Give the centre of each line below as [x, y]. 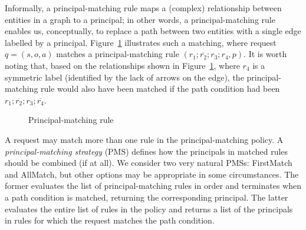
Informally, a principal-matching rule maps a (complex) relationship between [143, 8]
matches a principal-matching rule [118, 54]
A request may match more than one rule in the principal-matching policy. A [144, 139]
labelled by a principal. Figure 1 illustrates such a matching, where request [141, 42]
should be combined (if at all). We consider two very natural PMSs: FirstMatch [149, 163]
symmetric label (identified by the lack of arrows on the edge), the [124, 77]
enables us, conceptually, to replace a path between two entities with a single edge [153, 31]
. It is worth [265, 54]
